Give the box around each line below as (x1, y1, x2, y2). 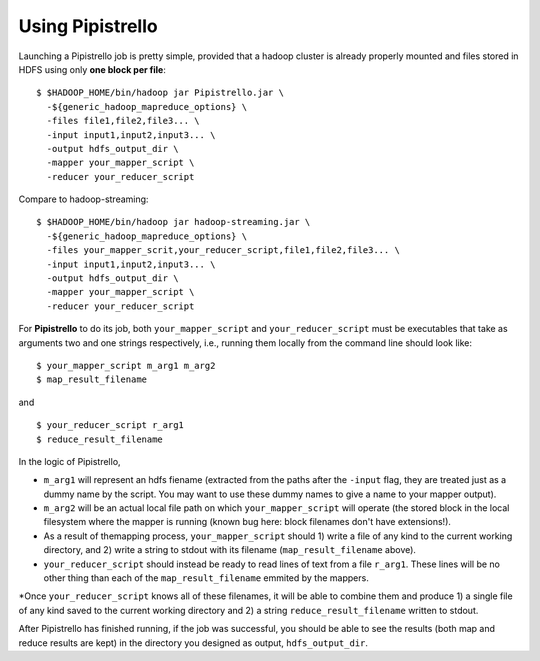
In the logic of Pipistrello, (18, 455, 121, 467)
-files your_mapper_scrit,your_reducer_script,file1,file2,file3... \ (46, 245, 400, 256)
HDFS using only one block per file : (18, 63, 167, 75)
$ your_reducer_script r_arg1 (36, 420, 185, 431)
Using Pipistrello (18, 15, 159, 37)
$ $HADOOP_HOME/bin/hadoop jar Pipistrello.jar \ (36, 87, 285, 99)
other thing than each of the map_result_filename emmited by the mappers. (43, 572, 369, 584)
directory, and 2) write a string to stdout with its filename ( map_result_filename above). (43, 544, 417, 556)
